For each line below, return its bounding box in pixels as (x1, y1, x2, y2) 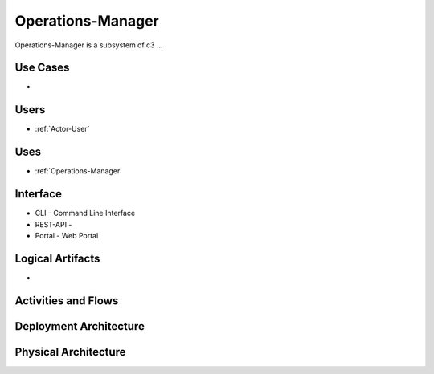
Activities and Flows (14, 294, 119, 307)
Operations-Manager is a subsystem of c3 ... (14, 40, 164, 50)
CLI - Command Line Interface (35, 209, 136, 218)
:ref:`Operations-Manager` (35, 166, 123, 176)
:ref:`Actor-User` (35, 124, 90, 134)
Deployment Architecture (14, 319, 145, 333)
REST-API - (35, 219, 72, 229)
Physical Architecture (14, 345, 126, 359)
